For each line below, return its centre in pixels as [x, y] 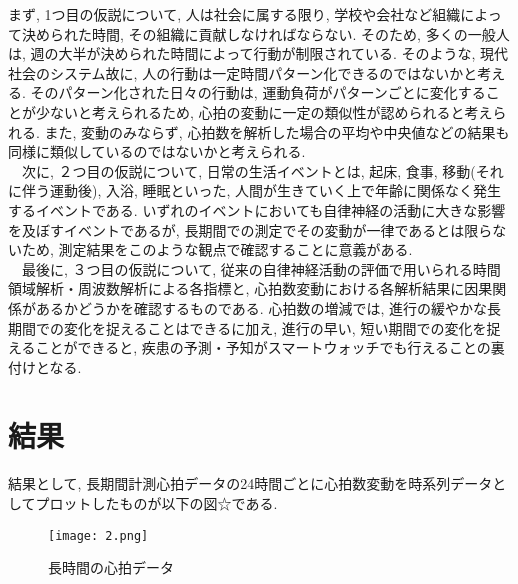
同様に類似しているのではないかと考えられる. [157, 151]
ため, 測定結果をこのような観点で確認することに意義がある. [217, 249]
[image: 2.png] [98, 535]
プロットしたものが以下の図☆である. [156, 503]
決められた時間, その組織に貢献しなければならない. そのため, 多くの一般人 [265, 33]
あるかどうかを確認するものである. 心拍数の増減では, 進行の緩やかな [261, 307]
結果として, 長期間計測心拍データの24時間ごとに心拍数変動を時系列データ [250, 483]
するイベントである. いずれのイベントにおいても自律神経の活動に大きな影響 [257, 209]
